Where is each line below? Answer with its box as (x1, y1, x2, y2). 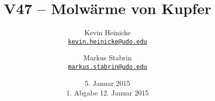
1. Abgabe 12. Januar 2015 (66, 87, 149, 98)
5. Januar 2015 (84, 77, 131, 88)
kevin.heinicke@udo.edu (68, 38, 147, 45)
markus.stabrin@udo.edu (68, 63, 147, 70)
